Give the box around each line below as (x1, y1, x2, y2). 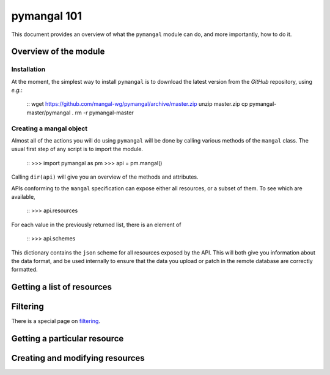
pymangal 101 (11, 9, 82, 23)
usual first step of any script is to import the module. (11, 146, 144, 153)
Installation (11, 65, 46, 73)
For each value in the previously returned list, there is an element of (11, 221, 182, 228)
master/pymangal (26, 109, 71, 116)
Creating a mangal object (11, 124, 88, 133)
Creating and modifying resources (11, 353, 145, 363)
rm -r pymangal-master (75, 109, 134, 116)
